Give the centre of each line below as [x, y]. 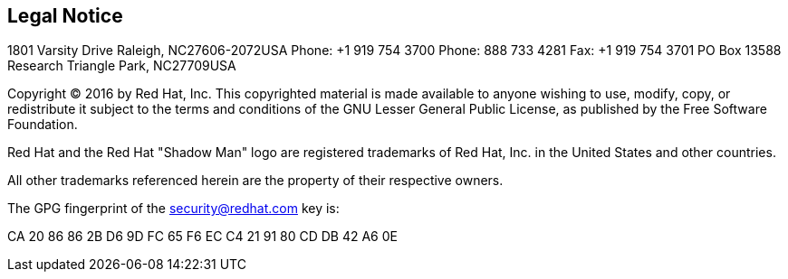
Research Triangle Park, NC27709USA [122, 66]
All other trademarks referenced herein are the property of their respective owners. [255, 181]
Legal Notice [65, 16]
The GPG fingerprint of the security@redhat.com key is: [173, 209]
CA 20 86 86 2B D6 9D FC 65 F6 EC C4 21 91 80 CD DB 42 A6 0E [202, 237]
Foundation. [43, 125]
